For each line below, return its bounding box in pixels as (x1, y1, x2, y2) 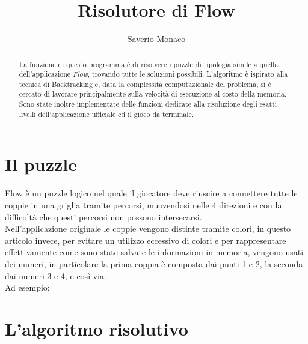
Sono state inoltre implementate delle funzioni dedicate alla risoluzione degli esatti (19, 99, 277, 109)
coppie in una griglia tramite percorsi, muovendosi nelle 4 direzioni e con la (5, 198, 282, 211)
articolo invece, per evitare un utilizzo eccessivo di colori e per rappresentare (5, 234, 286, 246)
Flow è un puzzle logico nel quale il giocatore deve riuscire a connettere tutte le (5, 187, 298, 199)
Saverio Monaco (127, 32, 186, 45)
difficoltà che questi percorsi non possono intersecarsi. (5, 210, 202, 223)
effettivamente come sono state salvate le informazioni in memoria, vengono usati (5, 246, 304, 258)
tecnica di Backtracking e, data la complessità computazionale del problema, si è (19, 79, 271, 89)
